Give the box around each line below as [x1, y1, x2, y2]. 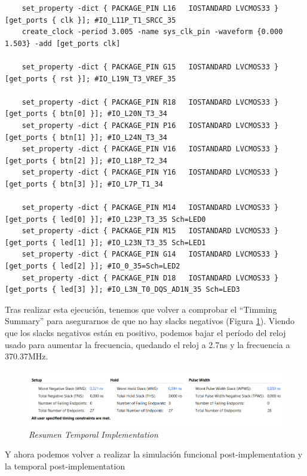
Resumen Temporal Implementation [29, 428, 158, 440]
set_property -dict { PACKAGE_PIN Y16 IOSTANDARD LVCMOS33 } [22, 168, 279, 177]
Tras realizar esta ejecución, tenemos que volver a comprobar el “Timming [5, 303, 277, 315]
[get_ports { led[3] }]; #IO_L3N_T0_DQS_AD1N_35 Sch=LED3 [5, 285, 240, 294]
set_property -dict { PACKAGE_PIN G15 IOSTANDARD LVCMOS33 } [22, 62, 279, 71]
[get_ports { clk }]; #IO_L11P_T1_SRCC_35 [5, 16, 176, 25]
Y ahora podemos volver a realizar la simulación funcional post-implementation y [5, 448, 303, 460]
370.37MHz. [5, 350, 48, 362]
